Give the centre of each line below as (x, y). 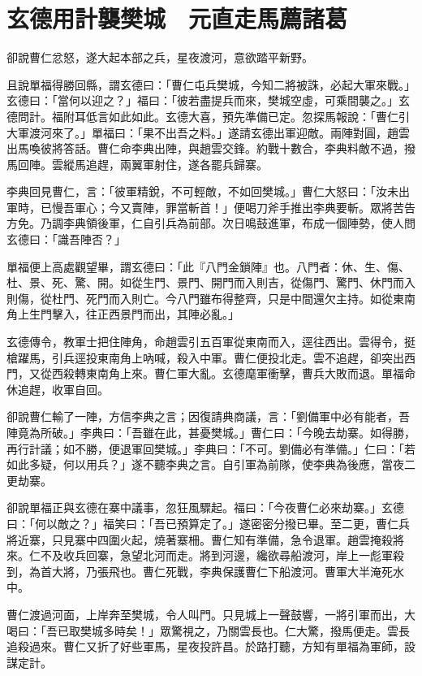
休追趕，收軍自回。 (58, 389)
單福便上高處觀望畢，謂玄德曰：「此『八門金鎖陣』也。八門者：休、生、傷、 (208, 266)
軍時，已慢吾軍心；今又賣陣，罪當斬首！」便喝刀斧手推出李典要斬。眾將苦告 (211, 207)
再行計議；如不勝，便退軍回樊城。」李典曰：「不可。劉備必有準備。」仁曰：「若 (211, 448)
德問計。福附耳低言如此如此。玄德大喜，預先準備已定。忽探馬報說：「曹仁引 (208, 116)
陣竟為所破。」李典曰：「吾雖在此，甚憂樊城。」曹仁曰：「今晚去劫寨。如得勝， (211, 432)
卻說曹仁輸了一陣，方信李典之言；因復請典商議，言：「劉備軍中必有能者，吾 (208, 416)
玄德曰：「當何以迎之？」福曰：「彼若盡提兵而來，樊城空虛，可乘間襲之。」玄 (208, 100)
